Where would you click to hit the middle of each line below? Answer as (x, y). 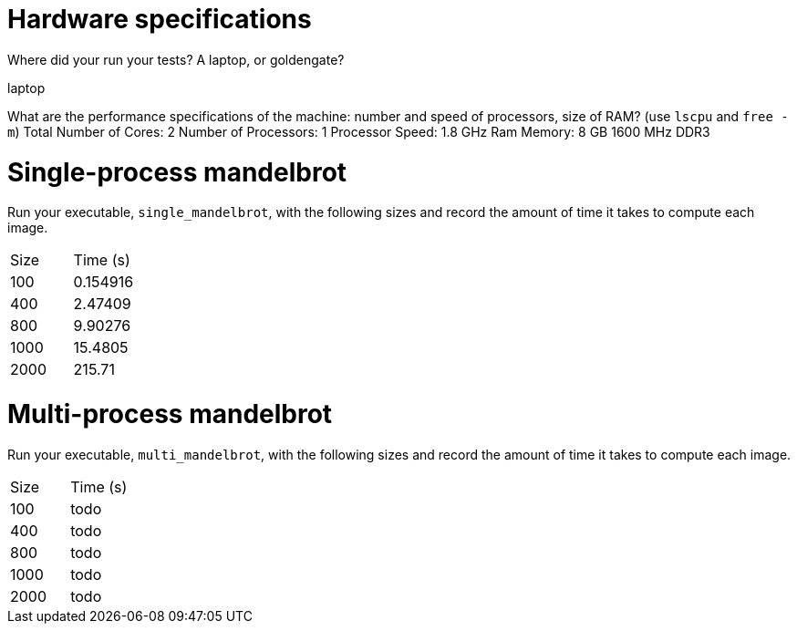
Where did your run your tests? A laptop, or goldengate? (176, 59)
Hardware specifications (160, 19)
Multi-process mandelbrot (170, 414)
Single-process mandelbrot (177, 172)
